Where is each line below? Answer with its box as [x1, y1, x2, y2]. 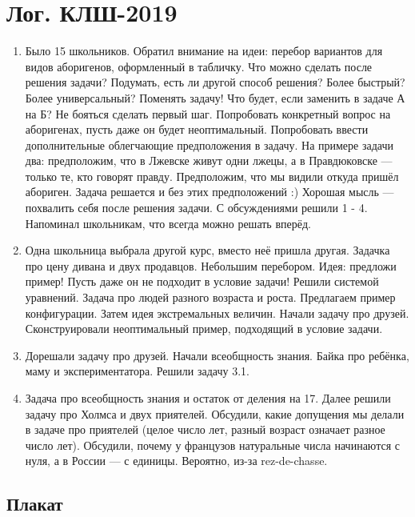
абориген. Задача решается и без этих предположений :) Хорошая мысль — [25, 183, 394, 200]
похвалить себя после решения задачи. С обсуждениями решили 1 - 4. [25, 199, 368, 216]
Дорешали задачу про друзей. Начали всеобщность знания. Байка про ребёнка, [25, 347, 409, 363]
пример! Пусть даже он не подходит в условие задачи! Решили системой [25, 273, 379, 290]
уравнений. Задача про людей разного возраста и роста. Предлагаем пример [25, 289, 396, 306]
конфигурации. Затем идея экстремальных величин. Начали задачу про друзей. [25, 304, 409, 321]
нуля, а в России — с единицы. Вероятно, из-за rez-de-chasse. [25, 452, 328, 469]
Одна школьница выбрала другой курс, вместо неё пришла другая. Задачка [25, 242, 390, 258]
